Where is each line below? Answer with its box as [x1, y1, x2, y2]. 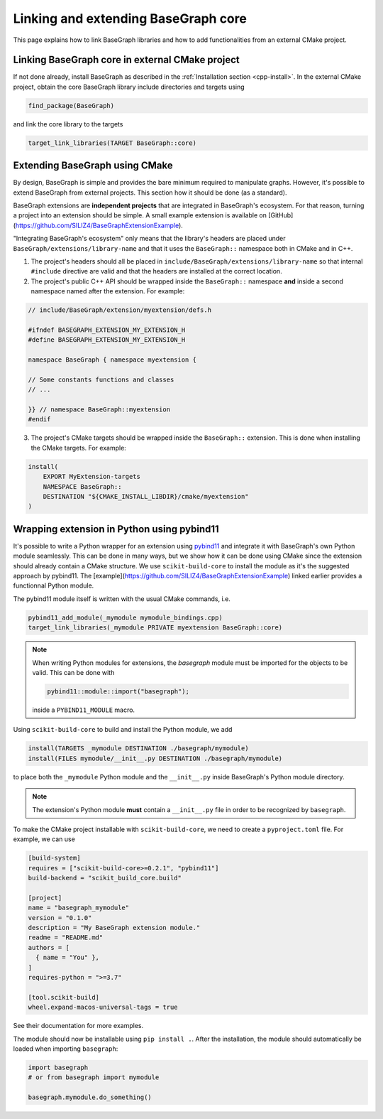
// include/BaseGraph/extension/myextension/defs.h [28, 306, 212, 314]
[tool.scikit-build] [28, 993, 99, 1001]
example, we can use [13, 835, 76, 843]
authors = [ [28, 944, 70, 951]
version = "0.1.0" [28, 914, 92, 921]
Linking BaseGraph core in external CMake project [13, 54, 240, 66]
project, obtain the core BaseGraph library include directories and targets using [13, 82, 245, 91]
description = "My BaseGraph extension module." [28, 924, 201, 931]
